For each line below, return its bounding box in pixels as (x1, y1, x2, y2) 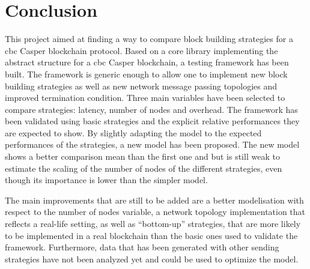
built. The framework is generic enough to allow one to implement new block (5, 67, 288, 80)
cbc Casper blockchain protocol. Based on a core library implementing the (5, 44, 278, 56)
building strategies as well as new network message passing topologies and (5, 79, 277, 92)
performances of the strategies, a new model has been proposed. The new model (5, 138, 300, 151)
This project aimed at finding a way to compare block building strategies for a (5, 32, 293, 45)
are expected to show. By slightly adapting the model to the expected (5, 126, 262, 139)
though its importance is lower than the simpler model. (5, 174, 208, 186)
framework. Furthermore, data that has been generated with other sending (5, 241, 279, 253)
